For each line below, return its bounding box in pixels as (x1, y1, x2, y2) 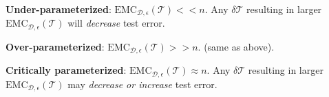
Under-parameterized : (6, 2, 112, 16)
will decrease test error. (67, 16, 165, 30)
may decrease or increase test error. (67, 77, 217, 91)
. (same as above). (198, 39, 275, 53)
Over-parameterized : (6, 39, 105, 53)
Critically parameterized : (6, 63, 127, 77)
